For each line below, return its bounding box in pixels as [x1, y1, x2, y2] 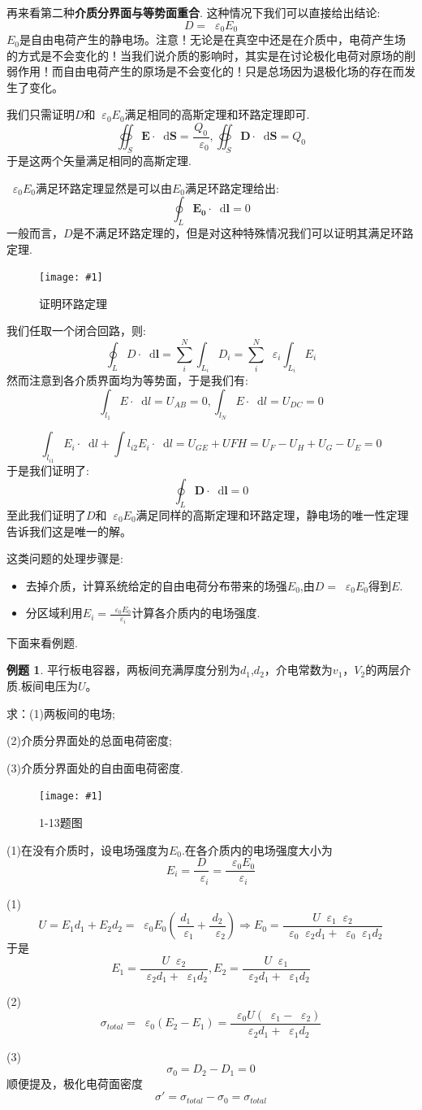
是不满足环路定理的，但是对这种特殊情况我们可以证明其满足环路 [72, 224, 414, 242]
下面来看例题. [6, 633, 78, 651]
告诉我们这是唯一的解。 [6, 522, 131, 539]
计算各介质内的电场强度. [131, 604, 261, 621]
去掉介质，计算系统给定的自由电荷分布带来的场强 [25, 577, 287, 594]
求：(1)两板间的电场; [6, 704, 115, 721]
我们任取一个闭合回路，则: [6, 322, 146, 339]
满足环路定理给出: [185, 179, 279, 196]
